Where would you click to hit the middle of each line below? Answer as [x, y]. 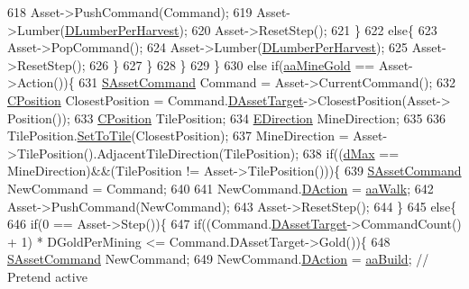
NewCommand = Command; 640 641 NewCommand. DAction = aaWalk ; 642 [221, 188]
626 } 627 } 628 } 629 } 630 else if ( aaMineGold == [232, 64]
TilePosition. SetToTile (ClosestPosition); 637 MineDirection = [178, 135]
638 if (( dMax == [351, 153]
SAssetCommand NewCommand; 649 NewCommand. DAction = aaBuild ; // [218, 259]
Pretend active [47, 276]
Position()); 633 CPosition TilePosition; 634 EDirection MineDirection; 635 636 [227, 117]
